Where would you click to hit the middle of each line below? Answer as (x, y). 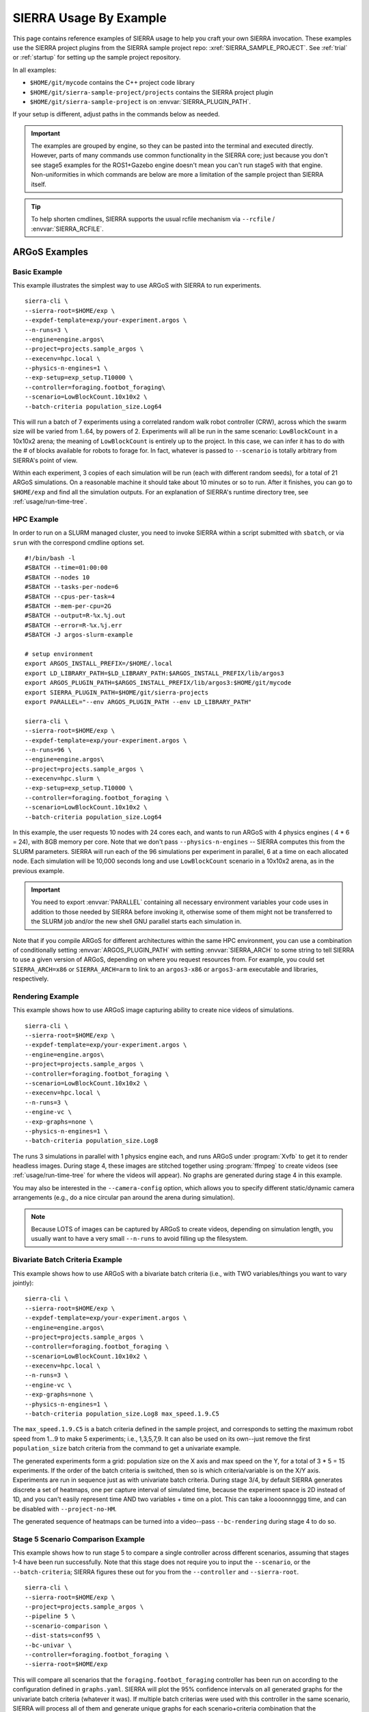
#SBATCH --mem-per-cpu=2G (68, 606)
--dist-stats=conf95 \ (63, 1636)
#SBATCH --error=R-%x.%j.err (73, 625)
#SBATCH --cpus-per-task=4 (70, 596)
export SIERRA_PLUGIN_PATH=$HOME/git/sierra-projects (117, 692)
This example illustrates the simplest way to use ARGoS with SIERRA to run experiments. (137, 285)
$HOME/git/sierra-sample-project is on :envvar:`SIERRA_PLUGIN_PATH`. (140, 101)
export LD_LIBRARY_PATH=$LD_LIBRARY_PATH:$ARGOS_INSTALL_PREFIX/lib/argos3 (154, 673)
